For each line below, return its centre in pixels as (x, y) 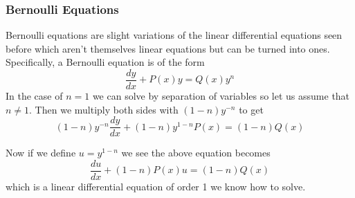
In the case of (34, 96)
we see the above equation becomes (196, 153)
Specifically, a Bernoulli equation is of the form (105, 62)
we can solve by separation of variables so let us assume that (221, 96)
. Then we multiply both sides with (104, 109)
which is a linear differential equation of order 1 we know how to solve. (156, 186)
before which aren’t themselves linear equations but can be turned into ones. (168, 48)
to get (251, 109)
